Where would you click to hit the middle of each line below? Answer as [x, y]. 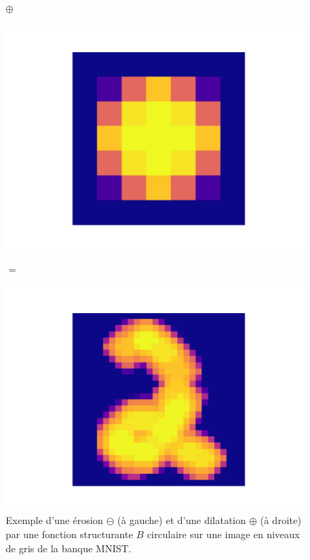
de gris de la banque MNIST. [69, 548]
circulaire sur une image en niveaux [223, 534]
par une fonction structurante [69, 534]
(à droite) [281, 520]
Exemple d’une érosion [55, 520]
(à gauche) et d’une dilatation [182, 520]
